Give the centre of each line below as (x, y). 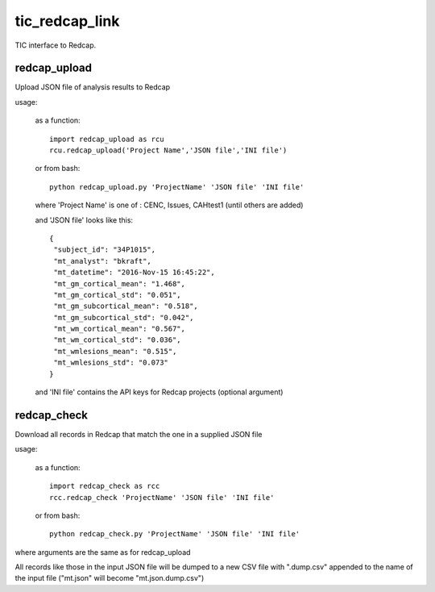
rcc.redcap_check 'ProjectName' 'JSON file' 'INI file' (162, 497)
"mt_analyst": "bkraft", (103, 261)
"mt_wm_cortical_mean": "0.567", (119, 329)
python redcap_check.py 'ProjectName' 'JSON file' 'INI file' (175, 534)
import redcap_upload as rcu (107, 139)
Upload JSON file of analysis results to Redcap (93, 87)
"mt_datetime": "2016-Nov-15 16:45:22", (134, 273)
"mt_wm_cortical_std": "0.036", (117, 340)
